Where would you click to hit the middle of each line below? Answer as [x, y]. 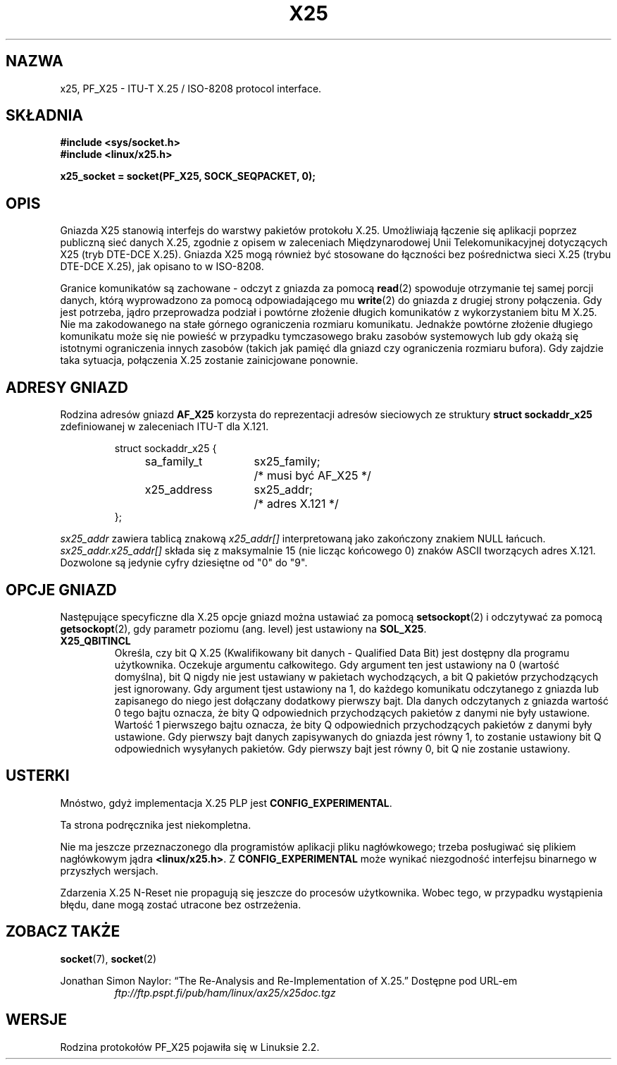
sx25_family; [287, 462]
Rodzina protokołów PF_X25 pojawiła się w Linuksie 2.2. [190, 1047]
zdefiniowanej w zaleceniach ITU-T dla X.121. [164, 427]
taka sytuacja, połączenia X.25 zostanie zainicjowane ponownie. [209, 360]
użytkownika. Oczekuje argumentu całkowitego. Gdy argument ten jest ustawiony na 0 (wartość [337, 664]
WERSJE [37, 1020]
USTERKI [38, 776]
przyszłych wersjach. [109, 870]
